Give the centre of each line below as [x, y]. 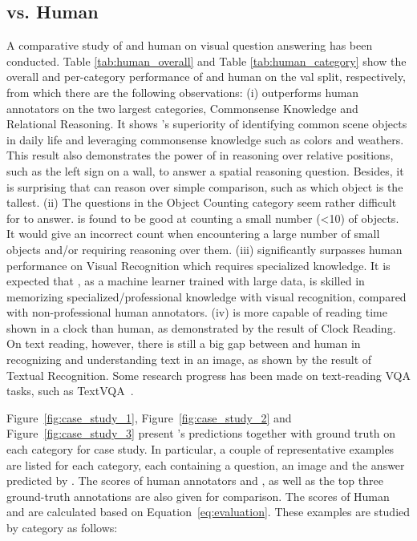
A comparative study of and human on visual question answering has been [190, 45]
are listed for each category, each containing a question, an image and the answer [206, 464]
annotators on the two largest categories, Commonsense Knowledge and [182, 108]
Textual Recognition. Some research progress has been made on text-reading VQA [208, 375]
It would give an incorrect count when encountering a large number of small [193, 234]
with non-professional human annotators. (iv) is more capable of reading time [197, 312]
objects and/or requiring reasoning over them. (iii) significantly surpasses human [204, 249]
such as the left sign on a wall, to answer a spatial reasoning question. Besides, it [205, 170]
